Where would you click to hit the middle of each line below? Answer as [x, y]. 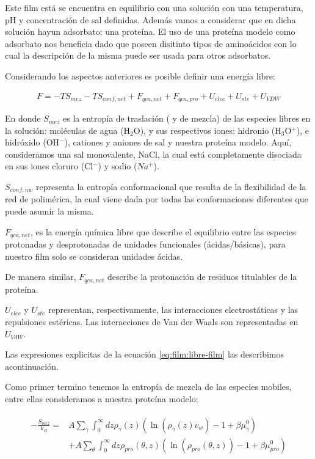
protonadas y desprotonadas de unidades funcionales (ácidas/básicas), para [145, 244]
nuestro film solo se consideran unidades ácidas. [94, 256]
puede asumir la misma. [49, 211]
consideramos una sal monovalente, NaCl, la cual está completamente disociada [153, 154]
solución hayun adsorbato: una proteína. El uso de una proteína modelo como [150, 31]
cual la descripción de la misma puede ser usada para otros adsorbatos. [138, 55]
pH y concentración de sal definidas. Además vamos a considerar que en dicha [150, 19]
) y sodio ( [118, 166]
